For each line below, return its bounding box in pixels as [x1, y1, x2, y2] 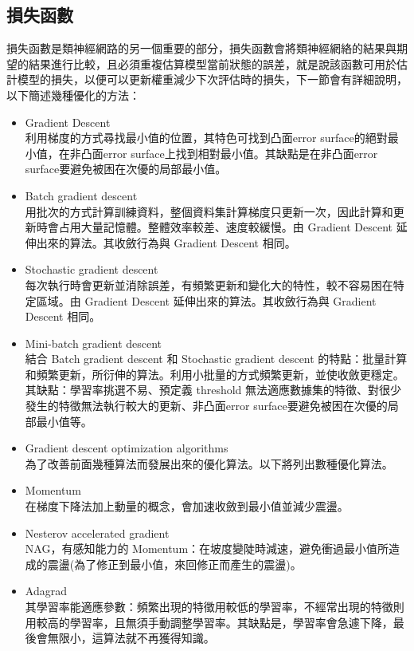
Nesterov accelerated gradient [25, 524, 170, 541]
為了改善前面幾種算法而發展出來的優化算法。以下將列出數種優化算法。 [25, 455, 393, 471]
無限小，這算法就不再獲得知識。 [47, 629, 215, 646]
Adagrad [25, 582, 67, 599]
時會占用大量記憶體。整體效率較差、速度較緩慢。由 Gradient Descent [36, 219, 393, 235]
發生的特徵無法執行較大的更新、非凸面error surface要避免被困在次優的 [25, 397, 388, 414]
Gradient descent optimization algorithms [25, 440, 228, 456]
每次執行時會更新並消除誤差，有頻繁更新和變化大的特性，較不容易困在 [25, 276, 393, 293]
